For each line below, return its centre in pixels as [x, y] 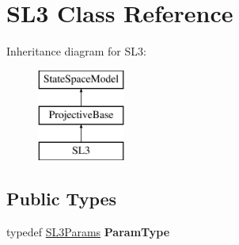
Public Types [62, 199]
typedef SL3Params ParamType [88, 231]
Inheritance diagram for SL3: [76, 51]
